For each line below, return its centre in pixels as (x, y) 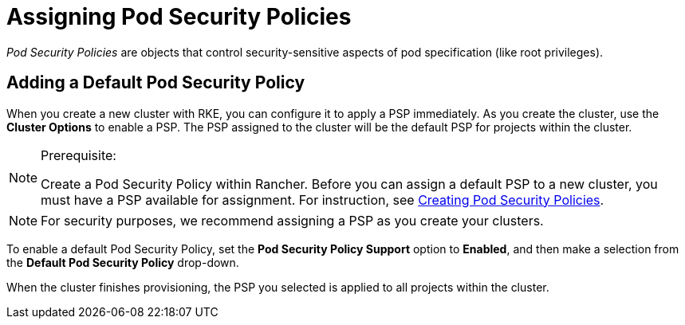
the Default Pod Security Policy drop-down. (123, 262)
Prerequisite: (79, 155)
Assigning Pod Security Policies (179, 17)
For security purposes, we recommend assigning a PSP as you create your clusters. (292, 220)
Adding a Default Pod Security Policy (156, 83)
